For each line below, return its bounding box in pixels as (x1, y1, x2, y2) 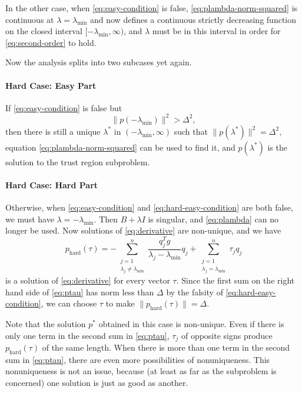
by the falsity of (166, 285, 223, 298)
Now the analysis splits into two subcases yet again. (5, 56, 192, 68)
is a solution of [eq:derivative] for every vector (5, 274, 170, 287)
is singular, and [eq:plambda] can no (148, 212, 278, 225)
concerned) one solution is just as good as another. (5, 377, 188, 389)
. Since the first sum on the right (176, 274, 295, 287)
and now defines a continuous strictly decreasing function (89, 13, 297, 25)
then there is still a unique (5, 125, 101, 137)
